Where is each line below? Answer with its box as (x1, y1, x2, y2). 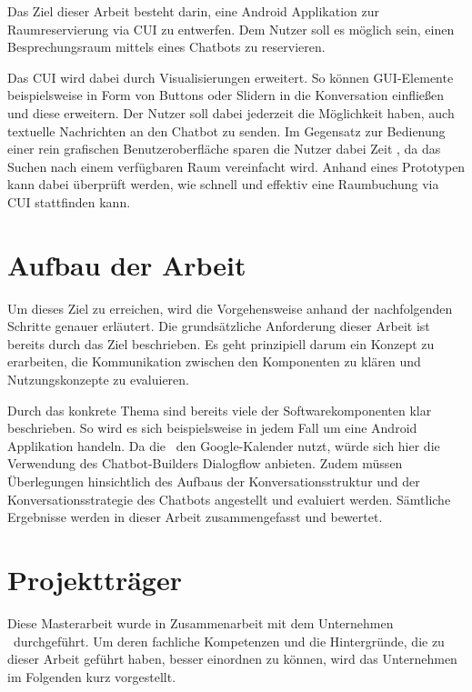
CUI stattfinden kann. (7, 192, 131, 211)
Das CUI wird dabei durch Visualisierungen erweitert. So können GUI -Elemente (7, 67, 454, 86)
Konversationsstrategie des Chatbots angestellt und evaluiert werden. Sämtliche (7, 489, 451, 508)
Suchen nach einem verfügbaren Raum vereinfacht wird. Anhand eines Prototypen (7, 156, 466, 176)
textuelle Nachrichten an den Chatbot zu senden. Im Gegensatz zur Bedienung (7, 121, 446, 140)
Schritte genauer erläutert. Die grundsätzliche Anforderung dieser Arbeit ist (7, 316, 430, 336)
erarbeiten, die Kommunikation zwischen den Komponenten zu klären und (7, 352, 421, 371)
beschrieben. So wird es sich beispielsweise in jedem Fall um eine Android (7, 418, 417, 437)
